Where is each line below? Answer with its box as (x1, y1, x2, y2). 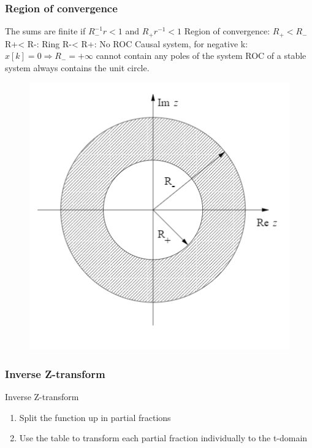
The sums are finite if (5, 25, 86, 37)
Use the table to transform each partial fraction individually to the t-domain (19, 431, 308, 444)
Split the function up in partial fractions (19, 411, 171, 423)
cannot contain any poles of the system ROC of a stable (96, 49, 306, 62)
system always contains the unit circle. (5, 61, 150, 74)
